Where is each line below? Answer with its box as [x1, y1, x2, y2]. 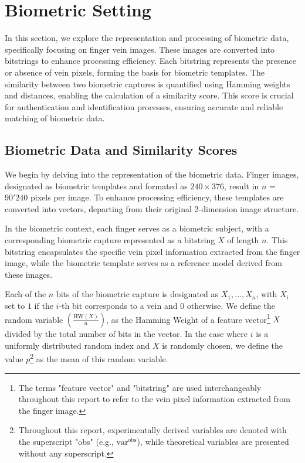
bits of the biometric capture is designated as [56, 288, 219, 300]
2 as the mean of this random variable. [30, 351, 168, 365]
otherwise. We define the [187, 299, 276, 312]
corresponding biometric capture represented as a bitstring [5, 234, 215, 246]
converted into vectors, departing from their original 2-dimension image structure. [5, 202, 299, 215]
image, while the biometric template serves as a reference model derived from [5, 257, 282, 269]
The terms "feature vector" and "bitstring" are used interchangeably [18, 381, 262, 393]
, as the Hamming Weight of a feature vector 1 [106, 311, 270, 325]
